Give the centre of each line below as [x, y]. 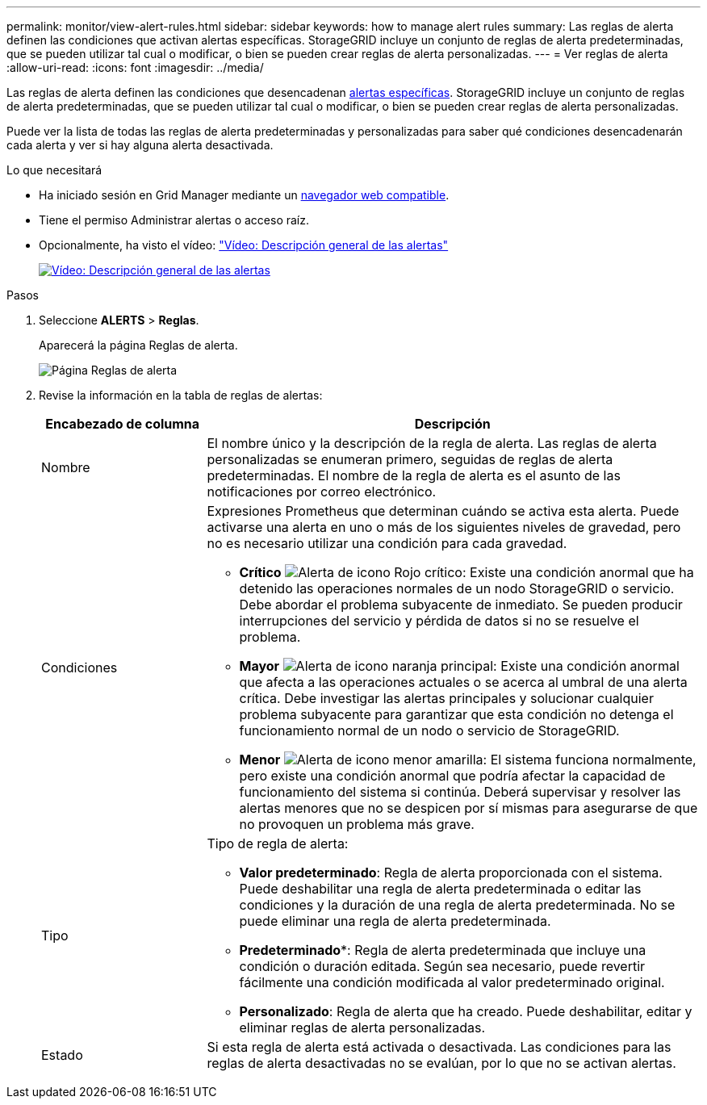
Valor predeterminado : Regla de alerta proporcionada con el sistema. [451, 873]
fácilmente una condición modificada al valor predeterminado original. [452, 982]
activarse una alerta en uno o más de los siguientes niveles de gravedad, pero [444, 527]
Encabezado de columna [123, 424]
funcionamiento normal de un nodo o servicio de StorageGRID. [429, 730]
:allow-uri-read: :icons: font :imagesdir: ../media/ [135, 67]
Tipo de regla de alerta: [278, 843]
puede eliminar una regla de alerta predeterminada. [395, 921]
